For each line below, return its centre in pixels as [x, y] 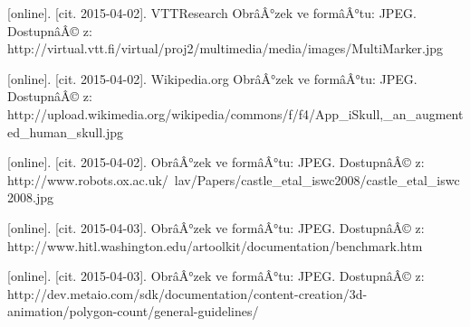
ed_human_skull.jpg [66, 131]
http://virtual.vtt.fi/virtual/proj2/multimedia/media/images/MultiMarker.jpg [225, 48]
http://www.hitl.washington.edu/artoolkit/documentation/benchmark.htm [215, 245]
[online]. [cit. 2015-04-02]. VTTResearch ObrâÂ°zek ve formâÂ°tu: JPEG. [212, 13]
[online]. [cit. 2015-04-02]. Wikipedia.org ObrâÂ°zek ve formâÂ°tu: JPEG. [212, 78]
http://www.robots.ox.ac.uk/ [88, 179]
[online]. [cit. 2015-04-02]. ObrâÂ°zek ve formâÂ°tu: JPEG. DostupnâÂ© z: [216, 162]
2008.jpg [30, 197]
